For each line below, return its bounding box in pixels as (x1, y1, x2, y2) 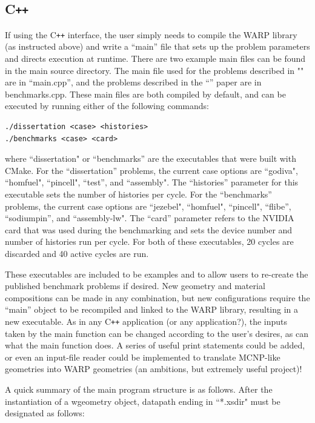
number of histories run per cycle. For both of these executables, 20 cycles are (5, 235, 294, 248)
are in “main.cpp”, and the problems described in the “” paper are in (5, 76, 262, 88)
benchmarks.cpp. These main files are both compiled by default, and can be (5, 87, 286, 100)
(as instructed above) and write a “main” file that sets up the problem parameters (5, 40, 310, 53)
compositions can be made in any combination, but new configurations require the (5, 291, 310, 304)
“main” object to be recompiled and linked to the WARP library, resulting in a (5, 303, 299, 316)
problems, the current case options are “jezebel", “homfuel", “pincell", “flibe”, (5, 199, 291, 212)
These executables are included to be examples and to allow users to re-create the (5, 267, 308, 280)
